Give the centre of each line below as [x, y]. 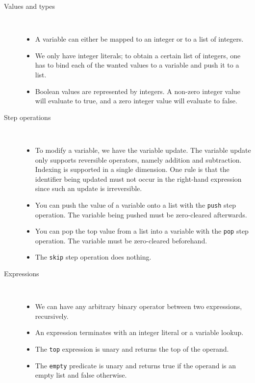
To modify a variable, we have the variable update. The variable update [143, 150]
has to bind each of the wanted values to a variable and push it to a [137, 65]
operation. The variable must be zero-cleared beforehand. [121, 240]
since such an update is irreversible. [89, 188]
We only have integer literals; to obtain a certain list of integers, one [138, 55]
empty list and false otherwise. [81, 375]
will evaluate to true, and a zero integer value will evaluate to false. [136, 101]
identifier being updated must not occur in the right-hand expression [138, 179]
